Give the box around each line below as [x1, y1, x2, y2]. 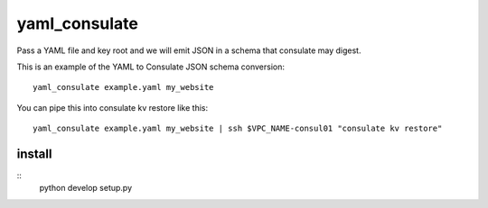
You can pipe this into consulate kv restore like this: [16, 102, 208, 113]
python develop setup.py [39, 183, 133, 194]
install [16, 146, 52, 161]
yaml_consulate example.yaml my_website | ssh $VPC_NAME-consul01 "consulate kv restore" [33, 123, 443, 134]
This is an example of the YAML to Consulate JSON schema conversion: [16, 61, 285, 72]
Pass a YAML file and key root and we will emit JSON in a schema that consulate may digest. [16, 45, 361, 56]
